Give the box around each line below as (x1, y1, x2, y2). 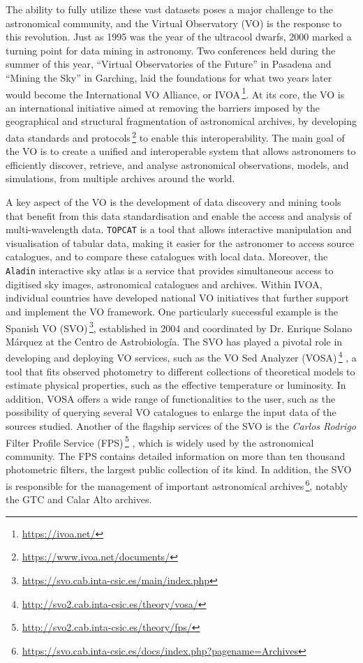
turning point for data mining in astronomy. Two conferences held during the (6, 43, 336, 57)
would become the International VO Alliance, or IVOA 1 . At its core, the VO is (6, 84, 345, 101)
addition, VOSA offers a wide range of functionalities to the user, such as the (6, 391, 336, 405)
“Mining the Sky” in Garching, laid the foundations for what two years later (6, 70, 332, 84)
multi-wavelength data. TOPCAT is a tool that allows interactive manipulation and (6, 222, 352, 237)
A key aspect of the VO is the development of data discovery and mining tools (6, 195, 341, 209)
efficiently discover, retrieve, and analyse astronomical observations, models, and (6, 157, 349, 172)
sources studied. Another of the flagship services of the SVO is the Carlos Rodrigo (6, 418, 356, 433)
